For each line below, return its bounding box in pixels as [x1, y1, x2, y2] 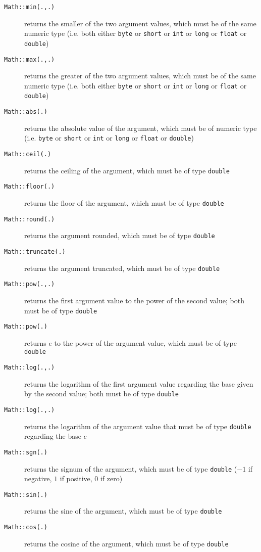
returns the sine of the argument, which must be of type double [24, 505, 222, 516]
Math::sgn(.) [4, 448, 47, 456]
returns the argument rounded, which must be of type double [24, 230, 215, 241]
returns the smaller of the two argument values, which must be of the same [24, 18, 256, 28]
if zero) [100, 473, 123, 484]
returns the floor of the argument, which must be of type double [24, 198, 224, 208]
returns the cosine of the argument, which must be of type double [24, 538, 229, 548]
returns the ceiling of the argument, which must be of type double [24, 165, 230, 175]
